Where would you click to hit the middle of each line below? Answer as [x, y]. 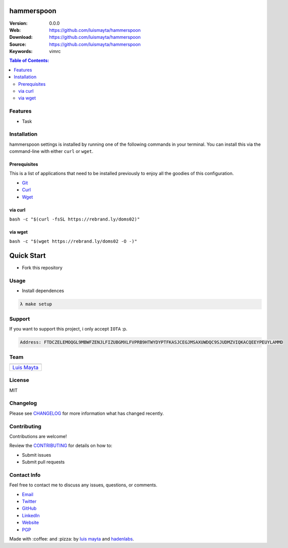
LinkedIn [31, 515]
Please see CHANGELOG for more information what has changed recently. [87, 413]
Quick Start [27, 256]
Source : [18, 44]
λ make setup [36, 304]
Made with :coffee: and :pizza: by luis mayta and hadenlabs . [72, 539]
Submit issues [37, 455]
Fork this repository [42, 268]
